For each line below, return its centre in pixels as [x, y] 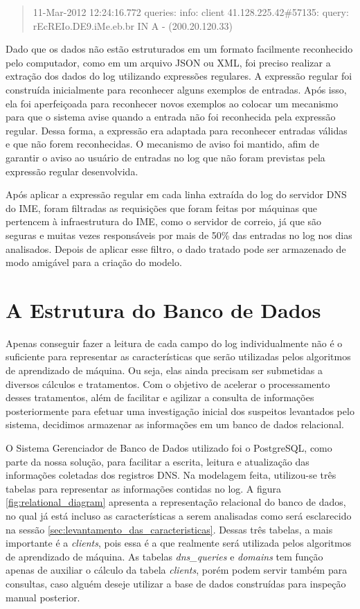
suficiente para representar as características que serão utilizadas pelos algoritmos [178, 356]
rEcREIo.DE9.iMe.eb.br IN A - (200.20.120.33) [133, 25]
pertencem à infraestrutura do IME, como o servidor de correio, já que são [164, 221]
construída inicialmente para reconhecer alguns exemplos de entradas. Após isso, [176, 89]
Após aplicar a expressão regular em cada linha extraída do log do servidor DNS [176, 194]
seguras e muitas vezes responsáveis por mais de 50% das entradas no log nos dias [179, 235]
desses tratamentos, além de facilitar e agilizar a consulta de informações [160, 397]
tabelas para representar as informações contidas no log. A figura [144, 488]
